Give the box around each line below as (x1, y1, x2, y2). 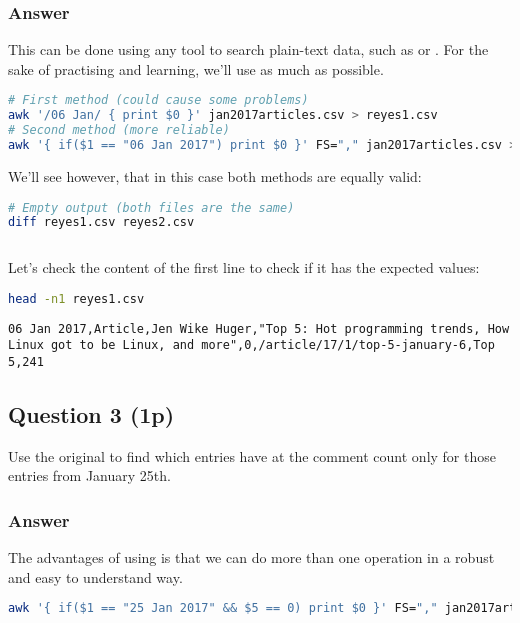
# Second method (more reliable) (8, 123, 230, 138)
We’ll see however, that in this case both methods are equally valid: (8, 165, 422, 186)
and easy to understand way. (8, 566, 183, 587)
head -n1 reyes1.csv (8, 291, 145, 306)
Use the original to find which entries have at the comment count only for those (8, 445, 496, 466)
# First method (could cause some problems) (8, 93, 309, 108)
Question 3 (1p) (8, 399, 175, 430)
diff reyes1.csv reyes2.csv (8, 215, 195, 230)
